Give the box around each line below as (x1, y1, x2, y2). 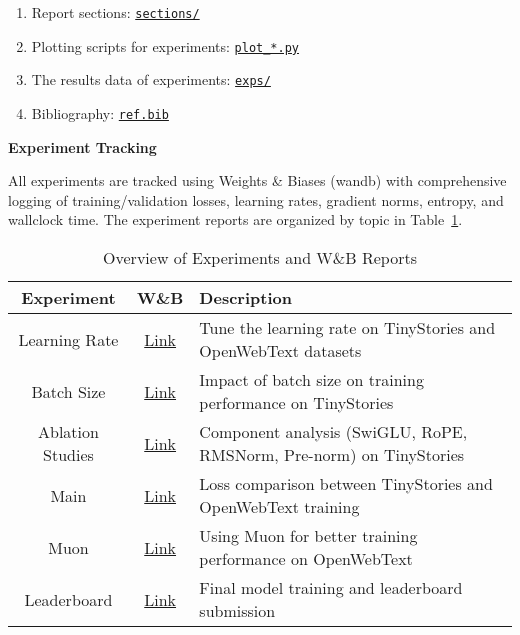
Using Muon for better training (199, 524, 418, 547)
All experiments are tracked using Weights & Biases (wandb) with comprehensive (8, 170, 507, 191)
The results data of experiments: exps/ (31, 69, 271, 90)
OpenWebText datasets (199, 339, 362, 362)
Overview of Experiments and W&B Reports (103, 246, 417, 269)
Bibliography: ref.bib (31, 102, 169, 123)
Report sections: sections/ (31, 2, 200, 22)
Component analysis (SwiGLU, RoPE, (199, 420, 468, 443)
